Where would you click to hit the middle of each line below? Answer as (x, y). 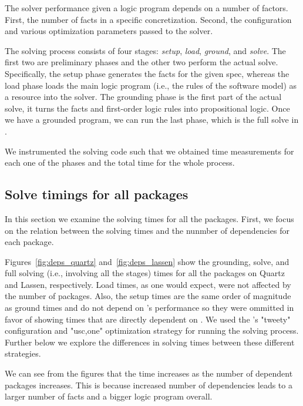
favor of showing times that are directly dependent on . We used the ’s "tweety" (148, 319)
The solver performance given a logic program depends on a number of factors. (147, 8)
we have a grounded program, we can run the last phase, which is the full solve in (152, 120)
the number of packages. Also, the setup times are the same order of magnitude (148, 296)
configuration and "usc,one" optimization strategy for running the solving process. (152, 330)
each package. (29, 242)
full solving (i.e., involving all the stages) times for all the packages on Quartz (145, 273)
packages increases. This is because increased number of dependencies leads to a (149, 385)
